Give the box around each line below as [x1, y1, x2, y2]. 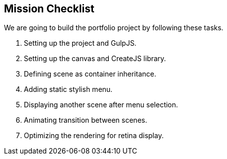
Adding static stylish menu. [24, 85, 113, 94]
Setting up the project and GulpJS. [24, 39, 137, 48]
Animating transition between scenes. [24, 116, 148, 125]
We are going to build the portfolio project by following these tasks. [4, 23, 224, 32]
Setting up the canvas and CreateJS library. [24, 54, 166, 63]
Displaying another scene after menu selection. [24, 100, 178, 109]
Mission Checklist [4, 2, 94, 15]
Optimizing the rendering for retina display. [24, 131, 164, 140]
